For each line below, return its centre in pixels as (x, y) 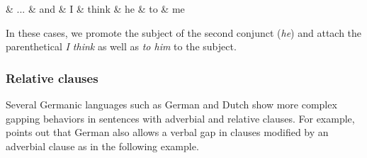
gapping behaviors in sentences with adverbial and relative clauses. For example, (180, 118)
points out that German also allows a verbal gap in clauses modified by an (167, 132)
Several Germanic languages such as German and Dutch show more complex (171, 104)
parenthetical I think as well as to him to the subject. (121, 46)
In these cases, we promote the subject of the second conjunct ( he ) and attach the (184, 32)
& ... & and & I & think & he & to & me (95, 9)
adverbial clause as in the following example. (102, 146)
